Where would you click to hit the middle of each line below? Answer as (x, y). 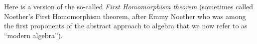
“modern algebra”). (33, 35)
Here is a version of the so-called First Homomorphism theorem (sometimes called (129, 6)
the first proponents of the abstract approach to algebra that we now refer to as (126, 26)
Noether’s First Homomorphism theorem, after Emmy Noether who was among (125, 16)
